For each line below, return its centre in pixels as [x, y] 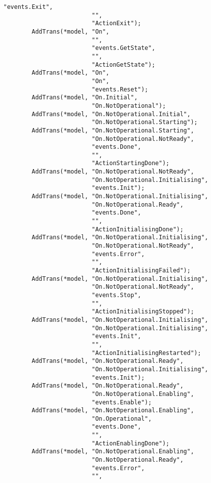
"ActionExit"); [116, 23]
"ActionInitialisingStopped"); [143, 312]
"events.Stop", [116, 295]
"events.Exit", [28, 7]
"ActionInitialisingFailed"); [141, 270]
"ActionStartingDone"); [130, 163]
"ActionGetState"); [123, 65]
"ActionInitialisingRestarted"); [146, 353]
